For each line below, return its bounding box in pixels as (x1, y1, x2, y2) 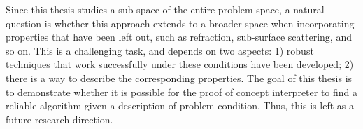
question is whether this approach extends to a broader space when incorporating (6, 15, 355, 30)
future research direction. (6, 111, 113, 126)
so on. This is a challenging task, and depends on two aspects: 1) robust (6, 43, 314, 57)
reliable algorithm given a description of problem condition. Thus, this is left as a (6, 98, 354, 113)
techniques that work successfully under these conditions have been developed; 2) (6, 57, 354, 72)
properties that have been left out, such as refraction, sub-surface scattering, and (6, 29, 352, 44)
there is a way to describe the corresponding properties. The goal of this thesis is (6, 70, 353, 85)
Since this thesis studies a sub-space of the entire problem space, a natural (6, 2, 325, 16)
